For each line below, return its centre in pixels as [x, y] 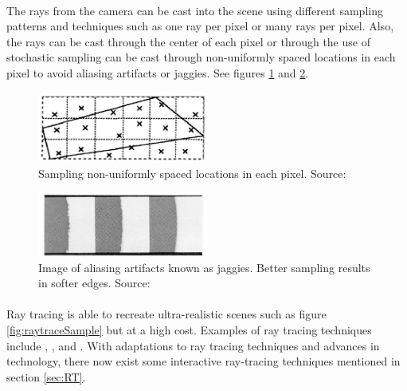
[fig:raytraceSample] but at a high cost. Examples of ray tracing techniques [189, 329]
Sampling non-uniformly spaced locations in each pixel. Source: [192, 173]
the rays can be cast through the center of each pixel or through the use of [188, 41]
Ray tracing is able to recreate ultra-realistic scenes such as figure [166, 314]
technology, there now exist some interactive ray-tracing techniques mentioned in [203, 361]
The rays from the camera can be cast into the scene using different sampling [195, 10]
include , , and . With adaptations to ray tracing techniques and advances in [193, 345]
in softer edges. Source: [94, 283]
